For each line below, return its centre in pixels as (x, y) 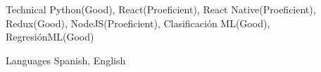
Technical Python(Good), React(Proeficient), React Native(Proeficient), (161, 9)
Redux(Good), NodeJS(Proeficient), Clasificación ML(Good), (138, 23)
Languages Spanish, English (66, 60)
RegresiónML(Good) (50, 37)
